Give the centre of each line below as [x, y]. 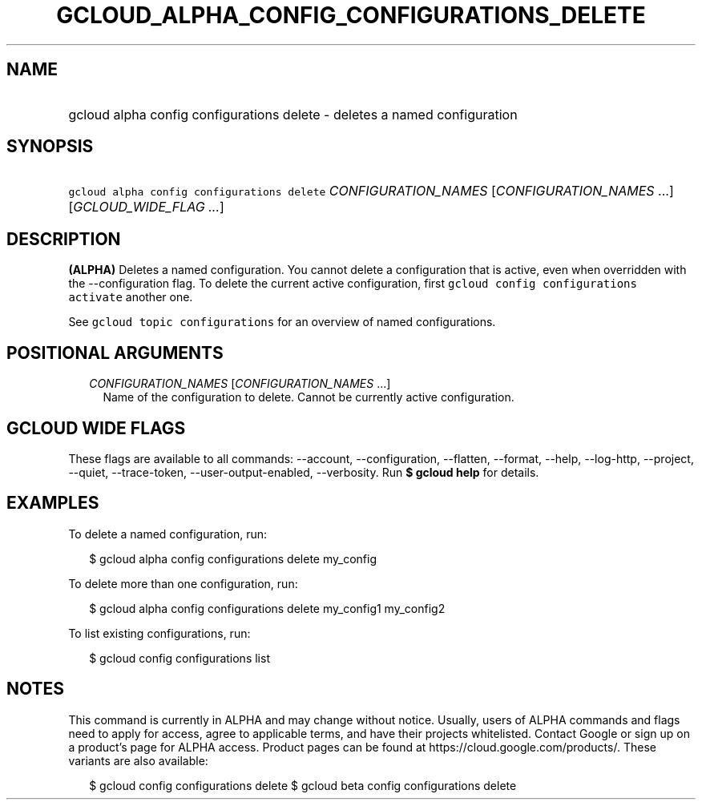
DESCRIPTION [64, 239]
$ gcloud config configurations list [180, 658]
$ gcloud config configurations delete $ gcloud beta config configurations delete [303, 785]
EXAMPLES [53, 503]
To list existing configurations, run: [159, 633]
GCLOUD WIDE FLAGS [96, 428]
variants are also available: [138, 760]
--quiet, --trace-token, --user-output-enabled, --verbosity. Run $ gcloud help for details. [304, 472]
